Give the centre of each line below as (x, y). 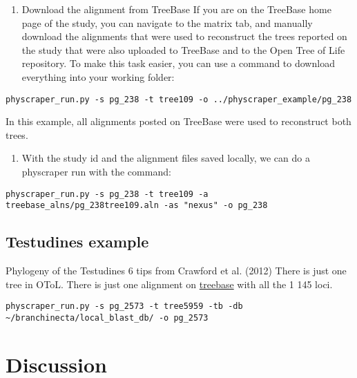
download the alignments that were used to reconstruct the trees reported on (184, 36)
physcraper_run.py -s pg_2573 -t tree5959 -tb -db (124, 306)
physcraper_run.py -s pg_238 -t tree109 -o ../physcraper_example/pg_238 (179, 99)
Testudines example (77, 242)
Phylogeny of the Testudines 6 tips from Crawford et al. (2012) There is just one (176, 271)
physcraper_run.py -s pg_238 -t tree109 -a (107, 194)
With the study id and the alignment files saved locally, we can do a (166, 158)
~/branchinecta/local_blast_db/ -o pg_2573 (107, 318)
